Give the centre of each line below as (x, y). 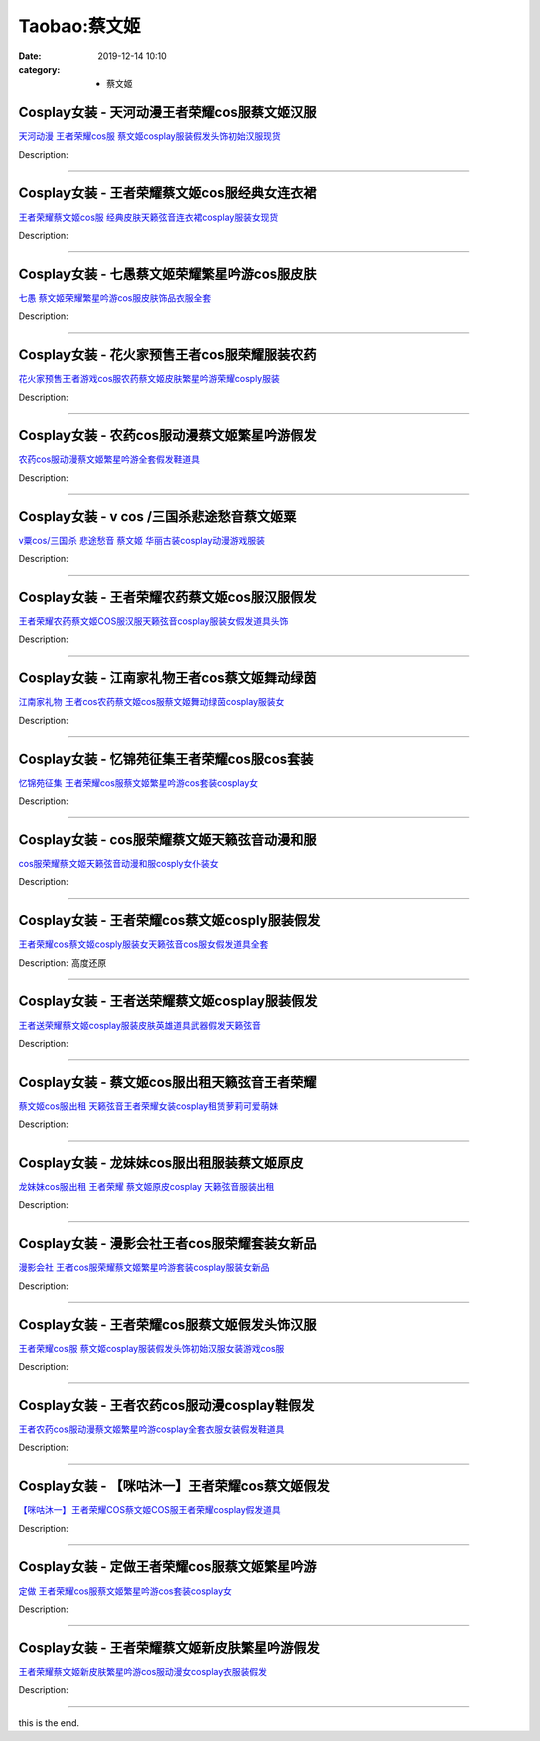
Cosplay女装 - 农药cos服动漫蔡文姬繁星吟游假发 (167, 435)
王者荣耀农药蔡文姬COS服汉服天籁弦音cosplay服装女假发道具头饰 (153, 621)
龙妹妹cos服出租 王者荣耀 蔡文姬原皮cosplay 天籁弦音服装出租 (146, 1187)
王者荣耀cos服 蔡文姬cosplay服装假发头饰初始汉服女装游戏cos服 (151, 1348)
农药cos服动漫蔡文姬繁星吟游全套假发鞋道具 (109, 459)
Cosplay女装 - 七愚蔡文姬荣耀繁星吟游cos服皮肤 (167, 273)
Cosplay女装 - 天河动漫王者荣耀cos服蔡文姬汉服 (167, 112)
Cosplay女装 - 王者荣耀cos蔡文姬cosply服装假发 (169, 920)
